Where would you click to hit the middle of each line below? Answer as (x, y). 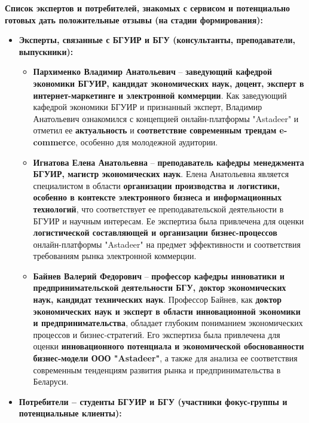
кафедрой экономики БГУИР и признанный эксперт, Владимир (148, 107)
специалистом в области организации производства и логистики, (157, 185)
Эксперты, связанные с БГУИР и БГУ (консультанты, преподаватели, (157, 40)
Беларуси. (51, 381)
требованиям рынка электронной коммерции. (115, 256)
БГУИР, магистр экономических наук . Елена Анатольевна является (161, 174)
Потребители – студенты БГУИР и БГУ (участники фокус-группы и (153, 401)
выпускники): (46, 51)
